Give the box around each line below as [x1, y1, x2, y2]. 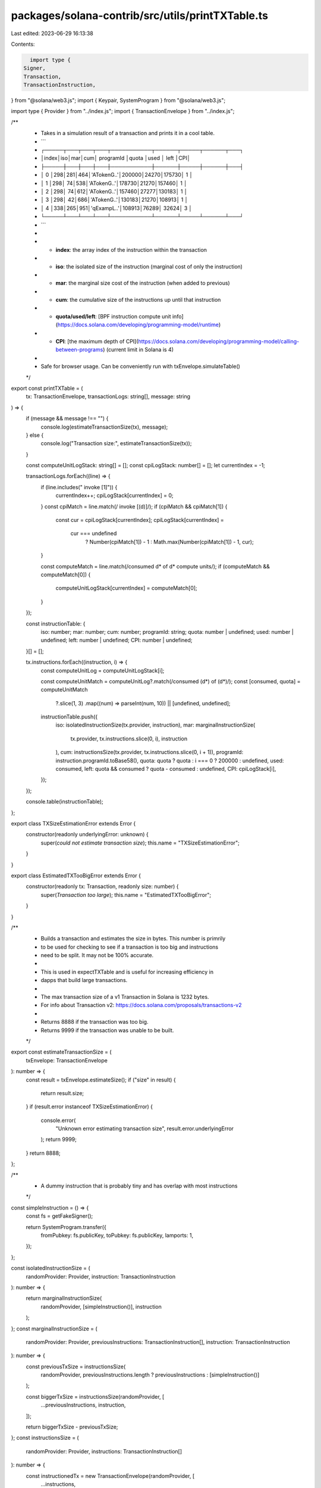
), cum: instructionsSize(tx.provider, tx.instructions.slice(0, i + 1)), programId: [55, 749, 244, 756]
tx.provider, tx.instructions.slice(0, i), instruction [70, 735, 188, 742]
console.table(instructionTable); [26, 798, 103, 805]
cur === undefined [70, 530, 117, 537]
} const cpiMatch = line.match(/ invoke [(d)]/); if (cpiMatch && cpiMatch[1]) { [40, 503, 228, 510]
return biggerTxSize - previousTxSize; [26, 1423, 118, 1431]
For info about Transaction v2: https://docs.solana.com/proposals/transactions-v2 [40, 1002, 242, 1009]
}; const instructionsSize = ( [11, 1434, 80, 1442]
